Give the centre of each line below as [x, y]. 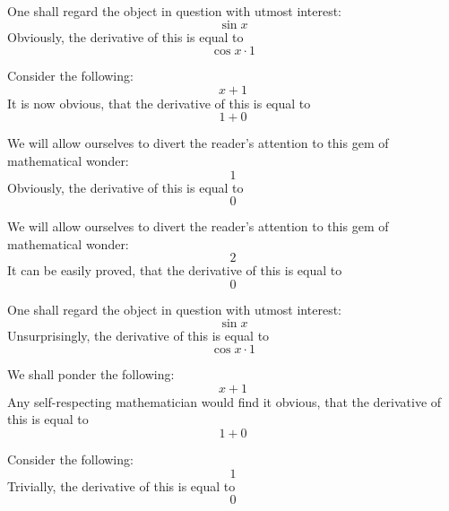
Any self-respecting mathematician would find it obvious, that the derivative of [224, 401]
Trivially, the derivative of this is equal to [121, 485]
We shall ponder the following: [91, 374]
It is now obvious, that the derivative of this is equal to [159, 103]
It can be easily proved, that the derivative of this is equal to [175, 270]
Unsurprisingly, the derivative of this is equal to [138, 335]
